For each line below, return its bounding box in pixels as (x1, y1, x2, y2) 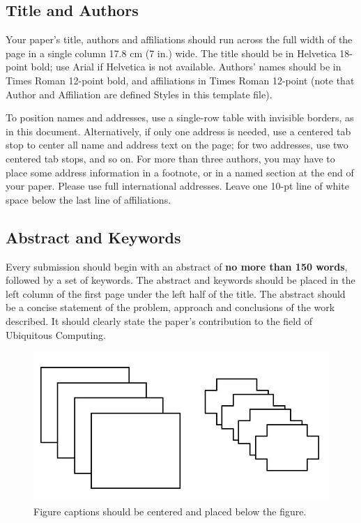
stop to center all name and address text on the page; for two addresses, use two (6, 137, 348, 152)
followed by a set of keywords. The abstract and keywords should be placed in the (6, 273, 355, 287)
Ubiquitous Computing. (6, 327, 107, 342)
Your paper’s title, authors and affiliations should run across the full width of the (6, 32, 353, 47)
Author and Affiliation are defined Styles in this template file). (6, 86, 272, 101)
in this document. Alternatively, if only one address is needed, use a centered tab (6, 123, 351, 138)
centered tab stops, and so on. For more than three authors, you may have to (6, 151, 335, 165)
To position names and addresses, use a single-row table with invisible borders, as (6, 110, 354, 125)
